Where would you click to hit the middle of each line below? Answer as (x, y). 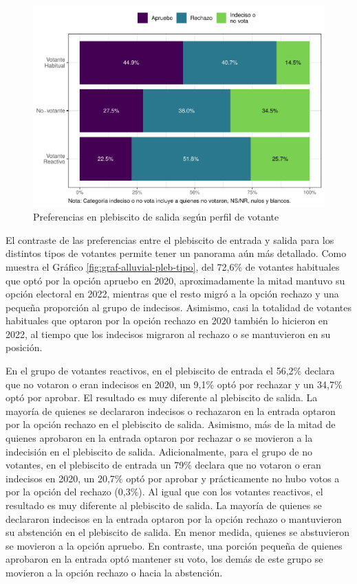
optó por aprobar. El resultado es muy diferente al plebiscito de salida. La (162, 397)
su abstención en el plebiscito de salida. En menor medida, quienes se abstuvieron (178, 532)
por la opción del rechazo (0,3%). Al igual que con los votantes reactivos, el (164, 492)
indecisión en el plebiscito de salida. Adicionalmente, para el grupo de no (159, 451)
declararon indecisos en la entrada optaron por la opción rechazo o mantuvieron (174, 518)
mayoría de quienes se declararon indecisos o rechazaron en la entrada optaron (171, 411)
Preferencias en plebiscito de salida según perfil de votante (156, 217)
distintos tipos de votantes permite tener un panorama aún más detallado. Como (176, 253)
